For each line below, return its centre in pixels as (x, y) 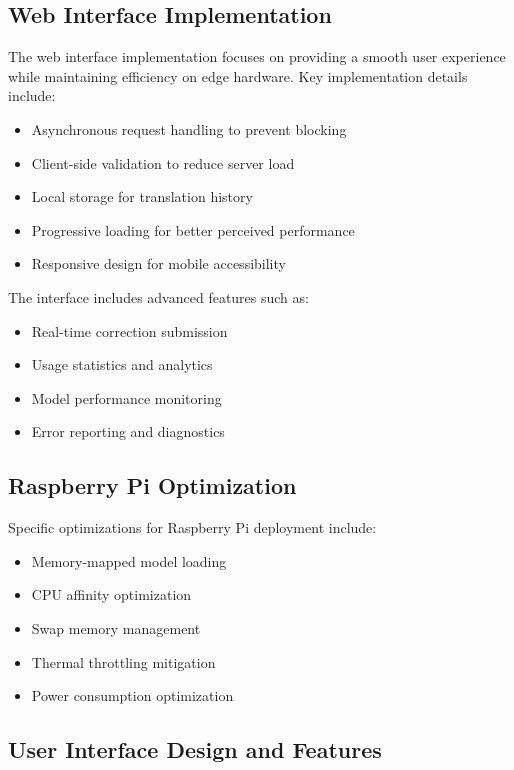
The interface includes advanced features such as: (158, 296)
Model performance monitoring (126, 397)
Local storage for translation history (142, 196)
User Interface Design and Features (195, 749)
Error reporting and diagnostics (128, 431)
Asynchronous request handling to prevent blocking (189, 128)
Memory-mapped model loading (129, 560)
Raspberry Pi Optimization (152, 485)
